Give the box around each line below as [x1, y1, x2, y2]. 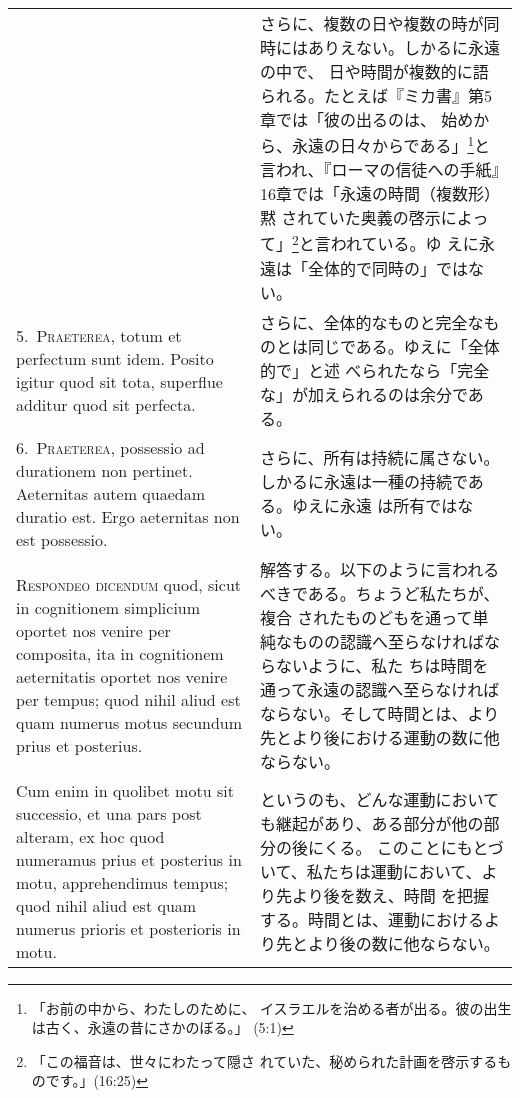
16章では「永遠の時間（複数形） [260, 182, 501, 206]
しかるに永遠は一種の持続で [260, 470, 468, 494]
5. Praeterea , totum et [16, 323, 182, 347]
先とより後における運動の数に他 [260, 725, 500, 749]
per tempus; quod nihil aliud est [16, 687, 241, 711]
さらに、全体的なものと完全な [260, 310, 484, 334]
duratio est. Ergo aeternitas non [16, 504, 240, 528]
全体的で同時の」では [308, 256, 469, 280]
